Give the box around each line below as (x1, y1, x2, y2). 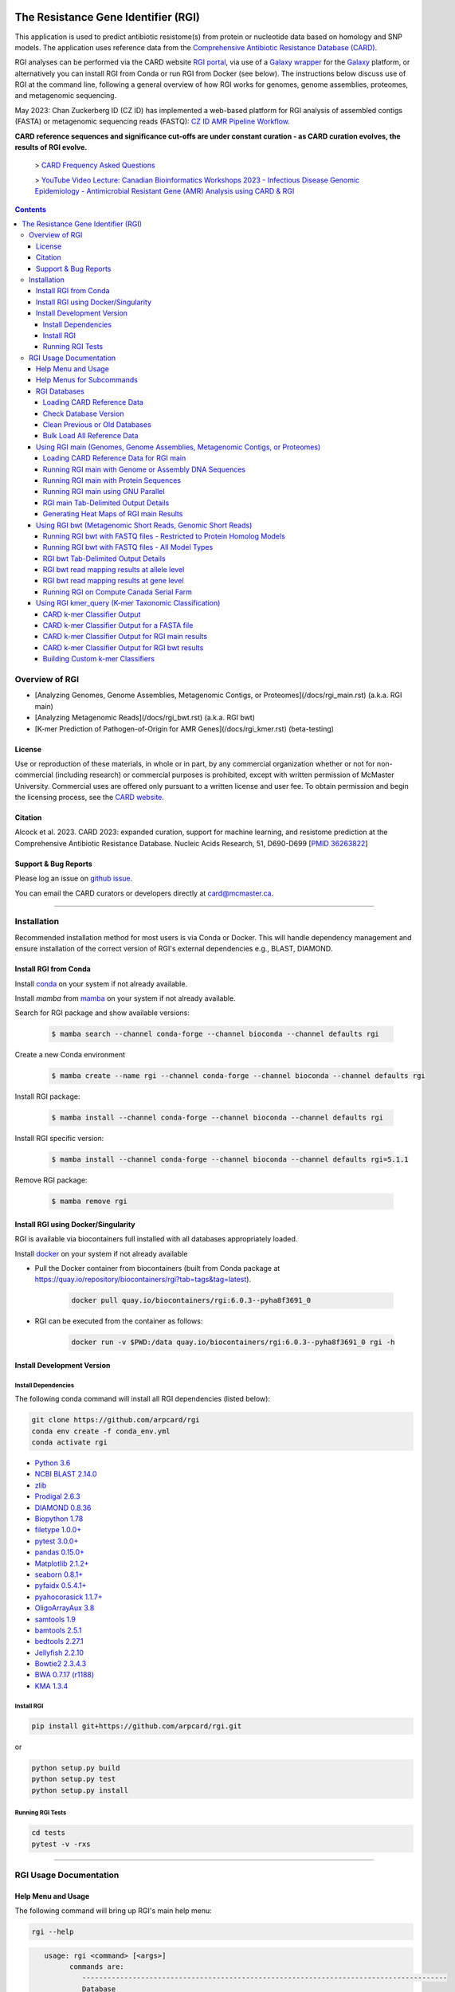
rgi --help (31, 1927, 74, 1936)
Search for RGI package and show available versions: (14, 1008, 190, 1018)
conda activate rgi (31, 1438, 108, 1447)
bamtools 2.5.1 (34, 1625, 82, 1635)
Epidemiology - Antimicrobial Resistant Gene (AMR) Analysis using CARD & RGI (34, 186, 295, 196)
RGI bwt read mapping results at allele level (42, 565, 185, 574)
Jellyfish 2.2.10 (34, 1648, 84, 1657)
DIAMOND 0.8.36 (34, 1503, 92, 1512)
